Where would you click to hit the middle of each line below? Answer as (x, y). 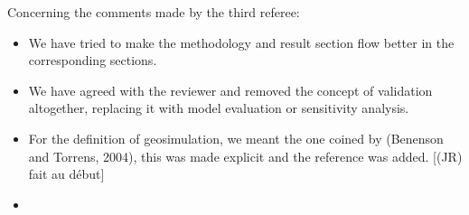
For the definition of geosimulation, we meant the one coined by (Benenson (236, 138)
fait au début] (66, 174)
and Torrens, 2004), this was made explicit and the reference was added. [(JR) (245, 156)
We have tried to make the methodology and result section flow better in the (241, 42)
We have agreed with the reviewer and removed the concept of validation (230, 90)
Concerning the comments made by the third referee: (154, 12)
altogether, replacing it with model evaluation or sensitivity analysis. (219, 108)
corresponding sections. (93, 60)
